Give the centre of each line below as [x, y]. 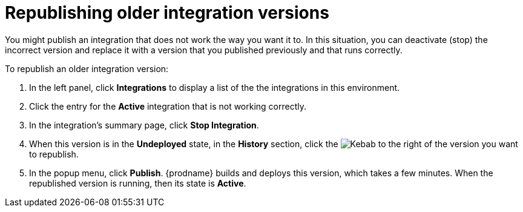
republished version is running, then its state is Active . [138, 183]
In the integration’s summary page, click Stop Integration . [144, 125]
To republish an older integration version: [87, 68]
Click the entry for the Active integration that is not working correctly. [168, 106]
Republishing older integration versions [167, 13]
